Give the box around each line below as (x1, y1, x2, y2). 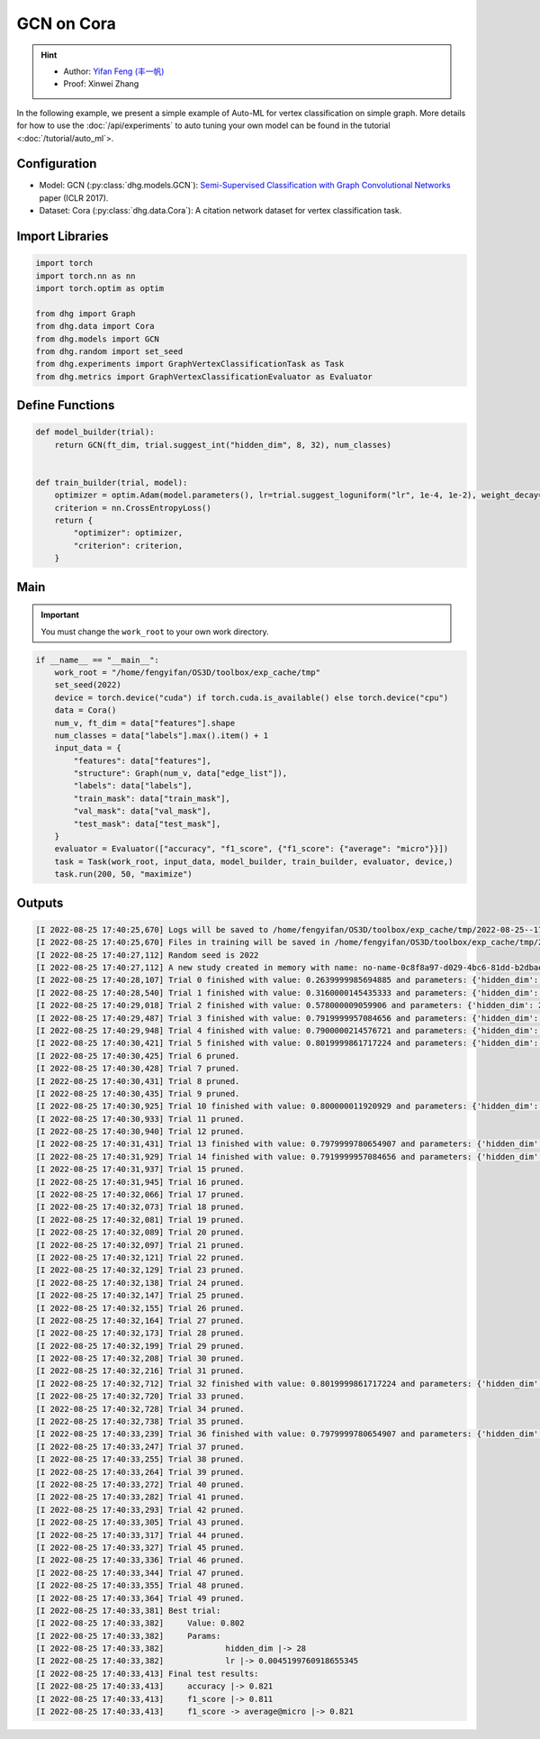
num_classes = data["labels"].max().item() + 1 (54, 730, 269, 741)
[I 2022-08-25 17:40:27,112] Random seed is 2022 (35, 950, 259, 960)
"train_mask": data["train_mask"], (73, 793, 231, 804)
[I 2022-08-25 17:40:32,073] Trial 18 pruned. (35, 1202, 245, 1212)
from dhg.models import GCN (35, 333, 159, 344)
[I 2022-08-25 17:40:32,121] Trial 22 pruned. (35, 1252, 245, 1262)
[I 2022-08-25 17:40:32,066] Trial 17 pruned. (35, 1189, 245, 1200)
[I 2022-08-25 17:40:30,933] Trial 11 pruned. (35, 1114, 245, 1124)
